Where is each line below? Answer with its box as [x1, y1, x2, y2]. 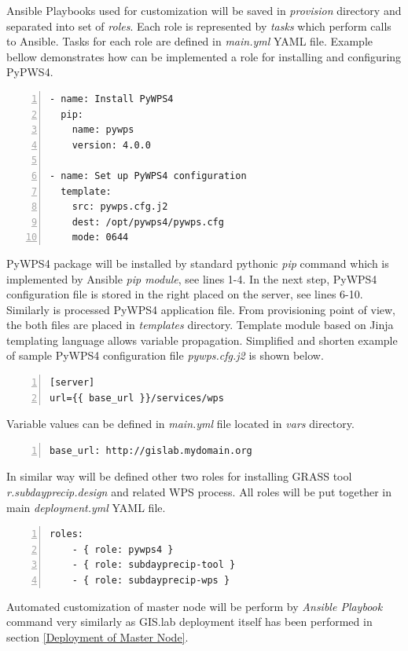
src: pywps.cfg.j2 [72, 201, 168, 213]
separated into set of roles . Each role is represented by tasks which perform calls [6, 17, 391, 34]
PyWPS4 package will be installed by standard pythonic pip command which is [6, 254, 389, 271]
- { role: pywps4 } [72, 543, 174, 555]
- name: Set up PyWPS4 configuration [50, 170, 247, 181]
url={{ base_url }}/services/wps [50, 392, 224, 404]
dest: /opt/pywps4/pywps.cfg [72, 216, 224, 228]
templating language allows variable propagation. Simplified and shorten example [6, 331, 398, 348]
